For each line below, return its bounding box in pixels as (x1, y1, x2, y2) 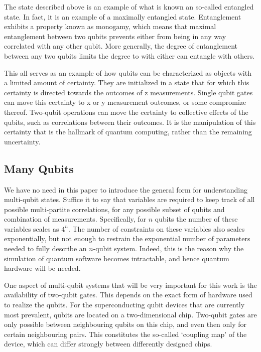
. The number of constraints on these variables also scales (68, 223, 245, 234)
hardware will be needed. (4, 263, 81, 273)
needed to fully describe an (4, 243, 87, 254)
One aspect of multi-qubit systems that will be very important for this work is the (4, 279, 257, 290)
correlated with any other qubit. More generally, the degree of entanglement (4, 41, 237, 51)
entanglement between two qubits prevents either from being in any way (4, 31, 226, 41)
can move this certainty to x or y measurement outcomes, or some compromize (4, 97, 246, 107)
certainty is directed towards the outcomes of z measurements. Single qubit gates (4, 87, 253, 97)
